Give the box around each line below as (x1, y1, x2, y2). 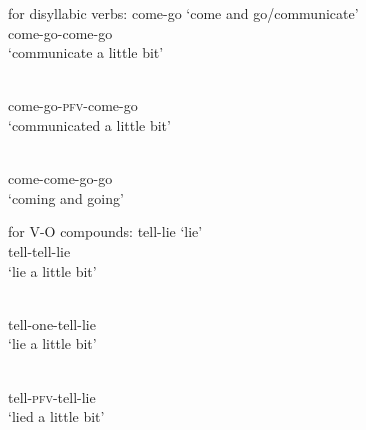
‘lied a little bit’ (8, 406, 105, 427)
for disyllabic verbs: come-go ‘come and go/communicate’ (8, 3, 359, 23)
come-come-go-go (8, 168, 113, 189)
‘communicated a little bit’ (8, 114, 171, 135)
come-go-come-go (8, 22, 113, 43)
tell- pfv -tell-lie (8, 386, 96, 407)
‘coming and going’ (8, 187, 124, 208)
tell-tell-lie (8, 240, 71, 261)
